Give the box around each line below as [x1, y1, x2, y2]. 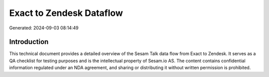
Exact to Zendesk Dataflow [9, 7, 123, 18]
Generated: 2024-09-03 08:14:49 [9, 25, 79, 31]
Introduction [9, 38, 49, 46]
